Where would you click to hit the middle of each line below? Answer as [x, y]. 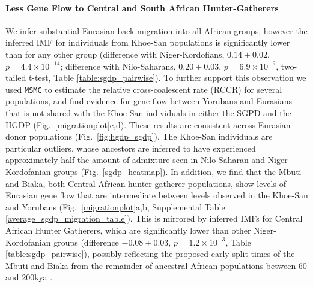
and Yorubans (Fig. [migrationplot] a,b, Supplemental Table [115, 206]
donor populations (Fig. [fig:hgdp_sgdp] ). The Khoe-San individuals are [139, 136]
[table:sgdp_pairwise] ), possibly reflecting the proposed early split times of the [150, 254]
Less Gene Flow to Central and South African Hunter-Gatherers [142, 7]
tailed [16, 78]
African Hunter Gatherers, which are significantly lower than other [128, 230]
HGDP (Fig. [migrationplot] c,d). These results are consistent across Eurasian [148, 124]
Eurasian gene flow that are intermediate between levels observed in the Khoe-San [157, 195]
